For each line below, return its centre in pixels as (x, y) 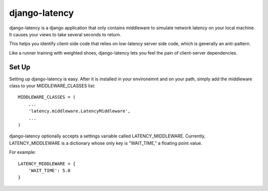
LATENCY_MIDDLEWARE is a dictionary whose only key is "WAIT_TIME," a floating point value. (106, 143)
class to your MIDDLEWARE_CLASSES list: (52, 86)
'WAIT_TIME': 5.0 (49, 170)
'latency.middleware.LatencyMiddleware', (79, 111)
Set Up (20, 67)
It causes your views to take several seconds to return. (65, 34)
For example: (23, 152)
